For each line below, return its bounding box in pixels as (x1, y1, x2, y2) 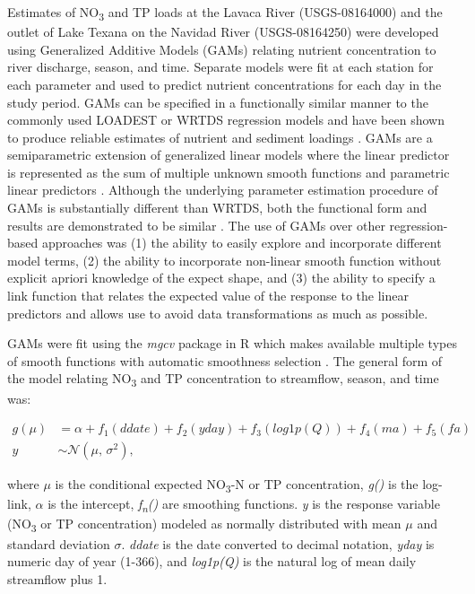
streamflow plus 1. (7, 569, 108, 588)
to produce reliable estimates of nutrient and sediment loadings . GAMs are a (7, 127, 433, 146)
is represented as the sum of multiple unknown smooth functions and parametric (7, 162, 450, 181)
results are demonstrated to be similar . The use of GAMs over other (7, 215, 385, 234)
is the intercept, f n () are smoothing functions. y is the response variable (47, 494, 440, 516)
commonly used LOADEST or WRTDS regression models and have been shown (7, 110, 445, 129)
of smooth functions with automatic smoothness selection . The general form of (7, 351, 443, 370)
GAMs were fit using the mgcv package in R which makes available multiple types (7, 334, 457, 353)
